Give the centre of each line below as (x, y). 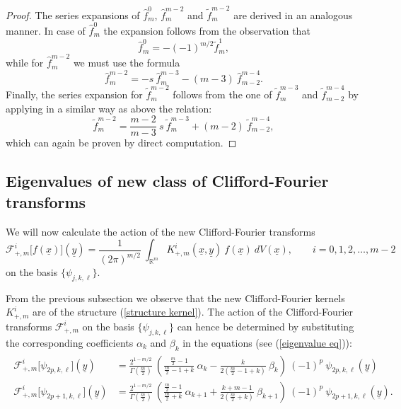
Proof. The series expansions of (73, 15)
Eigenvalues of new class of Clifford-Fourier (167, 181)
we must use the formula (127, 63)
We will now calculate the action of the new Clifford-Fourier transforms (161, 231)
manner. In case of (46, 31)
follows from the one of (222, 94)
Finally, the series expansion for (74, 94)
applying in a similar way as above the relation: (109, 108)
